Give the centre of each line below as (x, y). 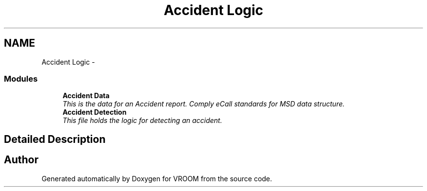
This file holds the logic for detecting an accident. (142, 121)
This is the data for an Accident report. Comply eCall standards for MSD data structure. (204, 104)
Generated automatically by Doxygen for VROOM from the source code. (157, 178)
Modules (21, 78)
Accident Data (86, 96)
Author (21, 160)
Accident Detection (95, 112)
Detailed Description (55, 139)
